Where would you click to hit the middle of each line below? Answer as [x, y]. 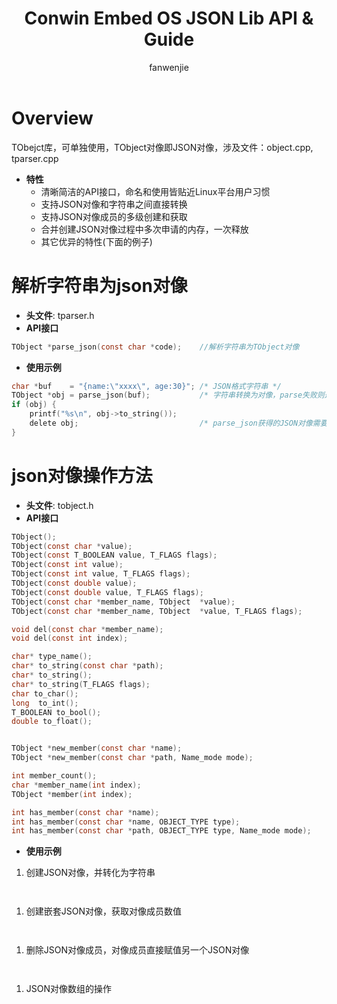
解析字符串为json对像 [99, 285]
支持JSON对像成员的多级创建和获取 [114, 216]
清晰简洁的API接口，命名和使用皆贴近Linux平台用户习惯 [155, 191]
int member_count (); [54, 776]
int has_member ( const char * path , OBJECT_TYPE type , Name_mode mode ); [161, 831]
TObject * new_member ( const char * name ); [97, 748]
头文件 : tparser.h [60, 315]
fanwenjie [169, 67]
